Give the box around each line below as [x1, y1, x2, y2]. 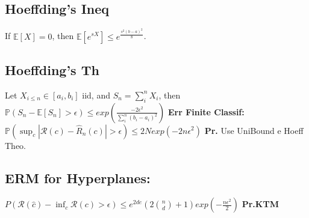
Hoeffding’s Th [5, 60, 99, 79]
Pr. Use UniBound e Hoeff [204, 124, 304, 136]
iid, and [82, 88, 110, 101]
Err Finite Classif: [168, 105, 245, 118]
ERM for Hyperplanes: [5, 168, 151, 187]
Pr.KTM [242, 198, 279, 210]
